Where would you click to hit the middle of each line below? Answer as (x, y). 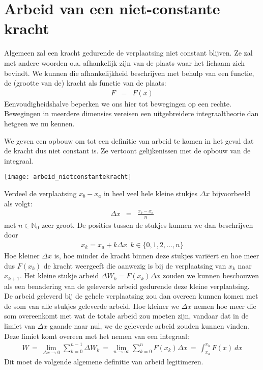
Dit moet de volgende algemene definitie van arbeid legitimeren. (104, 361)
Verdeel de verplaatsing (40, 193)
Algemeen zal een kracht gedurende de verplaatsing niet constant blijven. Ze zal (128, 53)
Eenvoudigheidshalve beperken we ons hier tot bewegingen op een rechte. (118, 103)
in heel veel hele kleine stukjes (150, 193)
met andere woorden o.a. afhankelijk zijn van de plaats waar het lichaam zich (125, 62)
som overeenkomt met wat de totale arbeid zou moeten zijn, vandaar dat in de (126, 316)
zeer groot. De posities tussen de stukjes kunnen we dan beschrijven (147, 224)
